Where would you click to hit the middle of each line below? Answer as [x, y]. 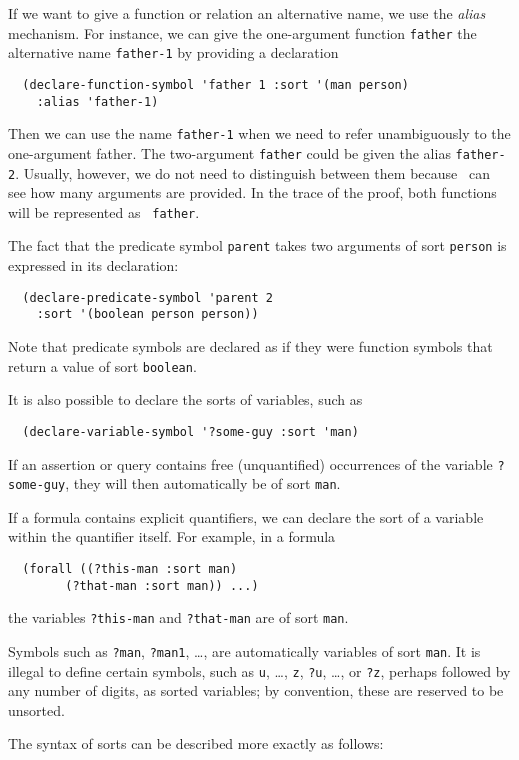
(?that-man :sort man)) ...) [162, 585]
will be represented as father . [104, 211]
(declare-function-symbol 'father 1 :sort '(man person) [215, 84]
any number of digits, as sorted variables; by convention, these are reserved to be [256, 690]
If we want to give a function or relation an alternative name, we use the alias [247, 13]
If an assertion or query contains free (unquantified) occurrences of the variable [250, 463]
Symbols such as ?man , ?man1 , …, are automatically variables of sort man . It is [244, 650]
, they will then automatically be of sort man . [203, 483]
